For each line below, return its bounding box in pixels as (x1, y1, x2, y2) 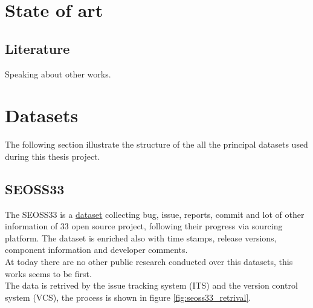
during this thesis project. (5, 149, 100, 162)
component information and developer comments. (5, 243, 188, 256)
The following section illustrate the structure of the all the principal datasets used (5, 138, 308, 151)
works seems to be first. (5, 267, 92, 280)
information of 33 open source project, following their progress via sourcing (5, 220, 283, 232)
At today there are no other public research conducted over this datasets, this (5, 255, 293, 268)
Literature (5, 39, 70, 57)
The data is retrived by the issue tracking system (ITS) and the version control (5, 279, 298, 292)
